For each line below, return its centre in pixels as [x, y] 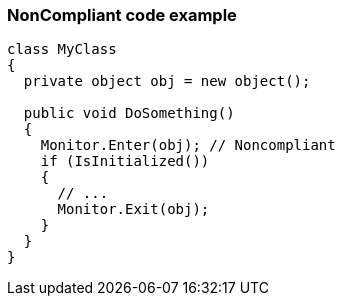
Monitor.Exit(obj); [133, 209]
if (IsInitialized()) [125, 161]
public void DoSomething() [129, 113]
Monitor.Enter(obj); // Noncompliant [188, 145]
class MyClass [62, 49]
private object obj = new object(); [167, 81]
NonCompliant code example [122, 15]
